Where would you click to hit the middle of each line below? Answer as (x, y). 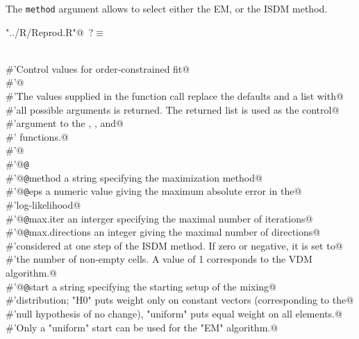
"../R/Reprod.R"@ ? (50, 32)
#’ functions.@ (37, 136)
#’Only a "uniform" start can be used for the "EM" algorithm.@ (142, 327)
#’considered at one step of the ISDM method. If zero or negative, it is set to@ (174, 245)
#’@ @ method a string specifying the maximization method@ (134, 177)
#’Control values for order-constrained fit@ (98, 68)
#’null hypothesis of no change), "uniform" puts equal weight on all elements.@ (174, 313)
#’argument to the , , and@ (65, 123)
